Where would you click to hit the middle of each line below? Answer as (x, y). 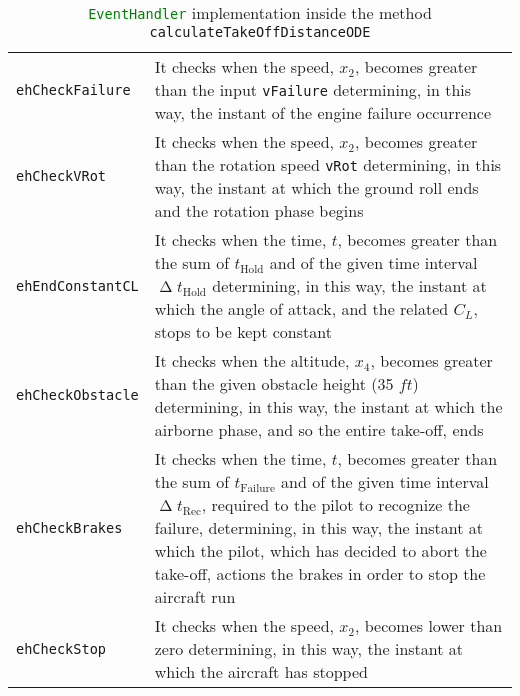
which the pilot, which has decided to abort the (320, 550)
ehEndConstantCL (77, 285)
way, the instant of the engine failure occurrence (322, 112)
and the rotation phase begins (259, 210)
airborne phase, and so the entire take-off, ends (319, 429)
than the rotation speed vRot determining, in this (328, 164)
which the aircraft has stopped (261, 671)
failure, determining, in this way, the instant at (319, 527)
